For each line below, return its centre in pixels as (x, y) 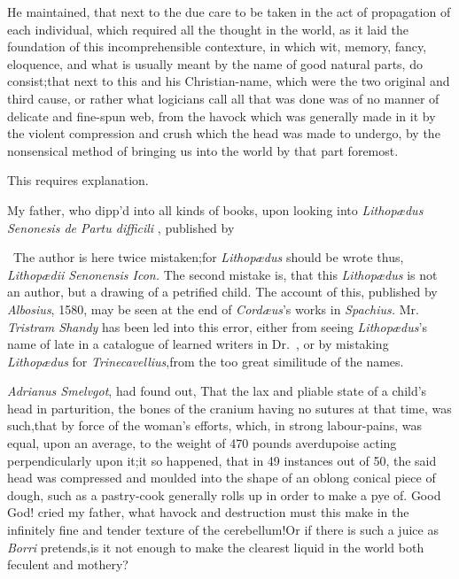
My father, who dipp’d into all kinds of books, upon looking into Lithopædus (215, 209)
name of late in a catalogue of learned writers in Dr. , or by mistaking (198, 344)
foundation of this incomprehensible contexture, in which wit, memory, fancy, (217, 46)
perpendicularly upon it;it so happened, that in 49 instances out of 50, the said (222, 460)
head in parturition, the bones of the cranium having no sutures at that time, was (229, 408)
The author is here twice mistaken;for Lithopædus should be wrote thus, (208, 257)
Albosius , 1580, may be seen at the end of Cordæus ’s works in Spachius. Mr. (213, 309)
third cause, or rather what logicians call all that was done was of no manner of (223, 98)
